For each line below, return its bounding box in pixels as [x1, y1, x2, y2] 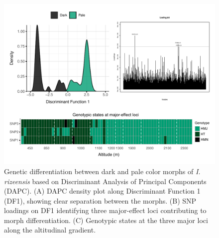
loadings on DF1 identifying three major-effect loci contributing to [4, 205, 207, 216]
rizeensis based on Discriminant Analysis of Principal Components [4, 176, 207, 186]
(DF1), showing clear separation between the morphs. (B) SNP [4, 195, 197, 206]
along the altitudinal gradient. [4, 225, 96, 235]
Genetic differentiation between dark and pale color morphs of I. [4, 166, 201, 176]
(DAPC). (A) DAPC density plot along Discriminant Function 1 [4, 186, 201, 196]
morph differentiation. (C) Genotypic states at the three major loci [4, 215, 208, 225]
